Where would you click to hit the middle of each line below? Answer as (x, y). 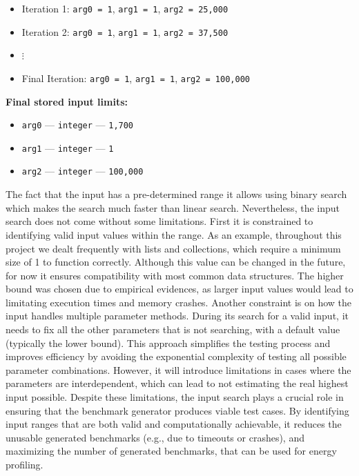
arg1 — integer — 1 (68, 147)
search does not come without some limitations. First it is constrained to (159, 221)
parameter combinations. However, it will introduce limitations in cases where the (178, 369)
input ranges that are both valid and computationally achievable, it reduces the (174, 424)
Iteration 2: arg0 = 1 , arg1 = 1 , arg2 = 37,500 (125, 31)
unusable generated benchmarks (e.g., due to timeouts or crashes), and (155, 437)
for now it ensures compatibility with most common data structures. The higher (175, 275)
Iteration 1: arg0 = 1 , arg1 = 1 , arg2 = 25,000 (125, 8)
